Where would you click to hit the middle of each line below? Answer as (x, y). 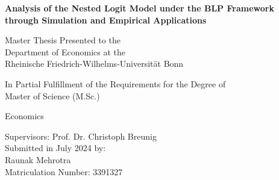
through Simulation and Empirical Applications (106, 20)
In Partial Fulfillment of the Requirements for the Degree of (115, 83)
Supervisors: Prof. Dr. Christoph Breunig (81, 136)
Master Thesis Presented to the (63, 40)
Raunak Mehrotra (38, 159)
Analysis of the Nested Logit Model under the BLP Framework (139, 8)
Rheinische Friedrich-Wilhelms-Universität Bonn (94, 64)
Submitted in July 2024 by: (55, 148)
